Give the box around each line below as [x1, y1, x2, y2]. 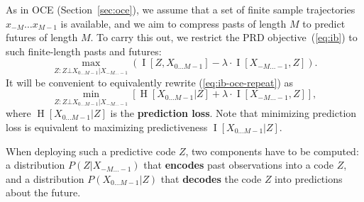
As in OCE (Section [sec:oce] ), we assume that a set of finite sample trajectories [6, 2, 355, 16]
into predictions [275, 171, 343, 186]
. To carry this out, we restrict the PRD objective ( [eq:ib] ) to [90, 30, 358, 45]
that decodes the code [160, 171, 262, 186]
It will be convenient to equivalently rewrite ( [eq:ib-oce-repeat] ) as [6, 74, 294, 89]
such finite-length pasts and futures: [6, 43, 162, 58]
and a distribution [6, 171, 84, 186]
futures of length [6, 30, 78, 45]
